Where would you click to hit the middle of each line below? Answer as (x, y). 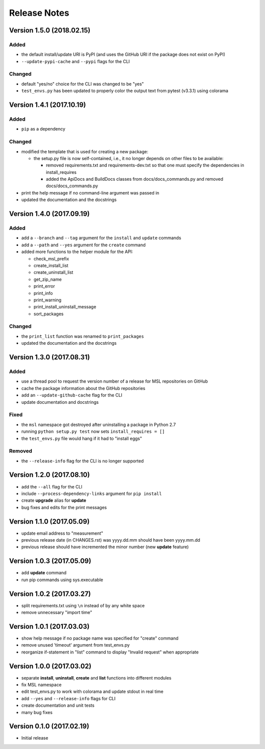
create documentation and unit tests (58, 705)
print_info (43, 293)
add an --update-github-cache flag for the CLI (72, 395)
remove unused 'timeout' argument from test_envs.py (76, 645)
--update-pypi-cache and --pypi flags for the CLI (76, 61)
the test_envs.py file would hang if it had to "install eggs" (82, 438)
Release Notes (39, 13)
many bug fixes (37, 712)
